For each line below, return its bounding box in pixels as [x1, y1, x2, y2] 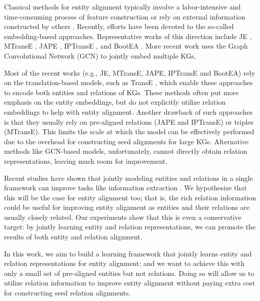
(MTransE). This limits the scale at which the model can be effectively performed [4, 126, 254, 137]
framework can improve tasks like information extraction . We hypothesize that [4, 182, 247, 193]
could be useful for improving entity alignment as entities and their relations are [4, 202, 250, 212]
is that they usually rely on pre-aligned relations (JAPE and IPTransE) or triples [4, 116, 253, 127]
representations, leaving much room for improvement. [4, 155, 167, 166]
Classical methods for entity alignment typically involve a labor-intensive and [4, 2, 241, 12]
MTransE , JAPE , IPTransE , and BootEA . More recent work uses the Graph [4, 41, 248, 51]
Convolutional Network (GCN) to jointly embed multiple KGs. [4, 50, 196, 61]
